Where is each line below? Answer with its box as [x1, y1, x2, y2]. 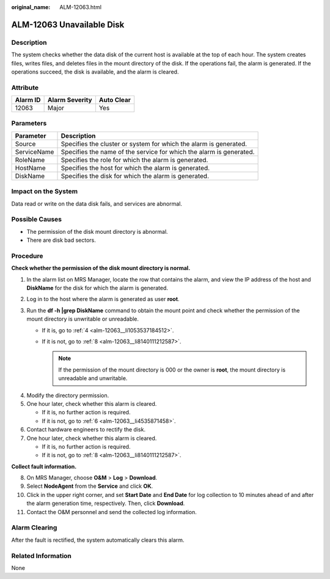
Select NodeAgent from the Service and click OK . [26, 482, 153, 490]
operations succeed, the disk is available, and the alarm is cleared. [11, 68, 179, 75]
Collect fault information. [11, 463, 77, 470]
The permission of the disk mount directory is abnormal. [26, 228, 168, 235]
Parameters [11, 119, 47, 128]
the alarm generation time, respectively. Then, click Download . [26, 499, 185, 507]
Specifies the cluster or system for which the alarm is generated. [61, 140, 248, 148]
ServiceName [15, 148, 54, 156]
